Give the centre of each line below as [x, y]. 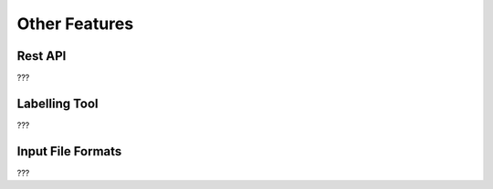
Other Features [75, 24]
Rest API [42, 56]
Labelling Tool [58, 103]
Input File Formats [69, 151]
